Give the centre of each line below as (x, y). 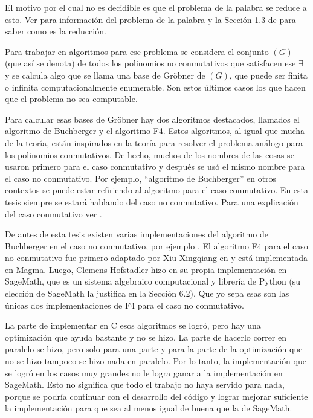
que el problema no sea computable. (71, 99)
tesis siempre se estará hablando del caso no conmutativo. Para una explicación (152, 201)
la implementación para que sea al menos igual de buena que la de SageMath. (149, 408)
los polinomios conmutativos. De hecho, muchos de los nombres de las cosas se (150, 154)
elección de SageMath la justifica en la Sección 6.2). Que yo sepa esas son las (147, 293)
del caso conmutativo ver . (53, 214)
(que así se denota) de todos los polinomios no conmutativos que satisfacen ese (150, 63)
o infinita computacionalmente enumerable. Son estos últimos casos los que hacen (155, 87)
